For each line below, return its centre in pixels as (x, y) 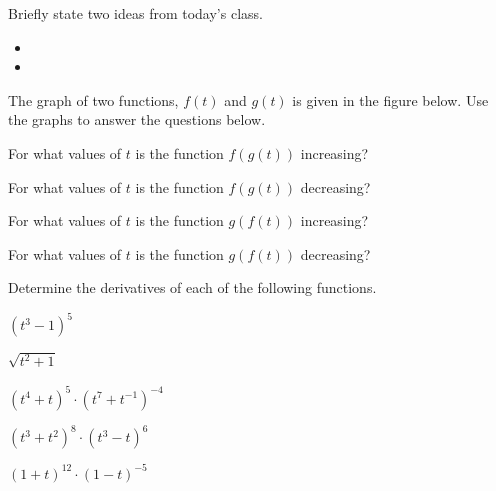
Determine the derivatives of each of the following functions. (192, 287)
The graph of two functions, (93, 99)
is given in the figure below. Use (390, 99)
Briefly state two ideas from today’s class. (135, 13)
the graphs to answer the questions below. (137, 119)
